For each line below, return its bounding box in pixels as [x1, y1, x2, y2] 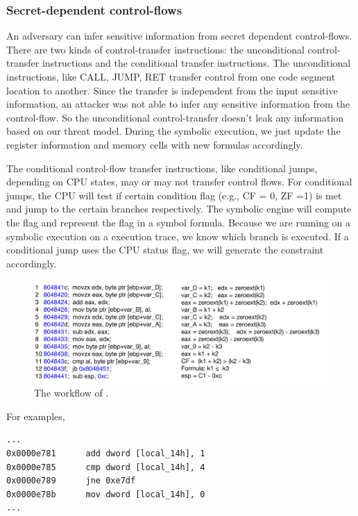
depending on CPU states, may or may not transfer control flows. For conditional [6, 174, 352, 189]
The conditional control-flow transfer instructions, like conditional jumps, [6, 160, 318, 175]
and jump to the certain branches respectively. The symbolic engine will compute [6, 201, 352, 216]
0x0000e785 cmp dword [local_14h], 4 [6, 462, 205, 472]
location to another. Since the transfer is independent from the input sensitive [6, 83, 338, 97]
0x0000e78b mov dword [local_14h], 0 [6, 489, 205, 499]
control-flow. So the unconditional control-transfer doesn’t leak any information [6, 110, 344, 124]
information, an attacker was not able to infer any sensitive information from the [6, 97, 350, 111]
